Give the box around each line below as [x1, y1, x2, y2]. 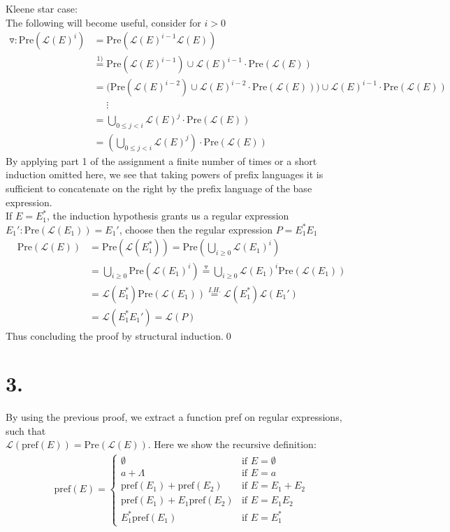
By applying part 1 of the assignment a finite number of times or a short [6, 153, 317, 168]
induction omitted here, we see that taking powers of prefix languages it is [6, 167, 324, 182]
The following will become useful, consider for [6, 15, 201, 29]
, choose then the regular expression [119, 222, 273, 236]
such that [6, 423, 46, 438]
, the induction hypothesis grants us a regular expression [47, 208, 289, 223]
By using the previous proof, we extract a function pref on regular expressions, [6, 410, 342, 424]
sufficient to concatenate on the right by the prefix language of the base [6, 181, 312, 196]
